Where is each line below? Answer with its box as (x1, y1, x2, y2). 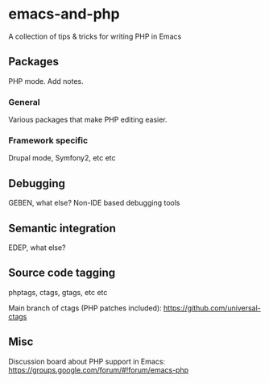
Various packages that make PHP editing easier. (8, 114, 168, 125)
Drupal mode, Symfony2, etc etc (8, 153, 116, 163)
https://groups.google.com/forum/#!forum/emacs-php (8, 364, 189, 375)
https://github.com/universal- (163, 303, 262, 313)
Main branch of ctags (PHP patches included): (8, 303, 163, 313)
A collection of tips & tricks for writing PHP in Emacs (8, 31, 182, 41)
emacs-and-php (8, 5, 120, 23)
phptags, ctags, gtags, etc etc (8, 287, 108, 297)
